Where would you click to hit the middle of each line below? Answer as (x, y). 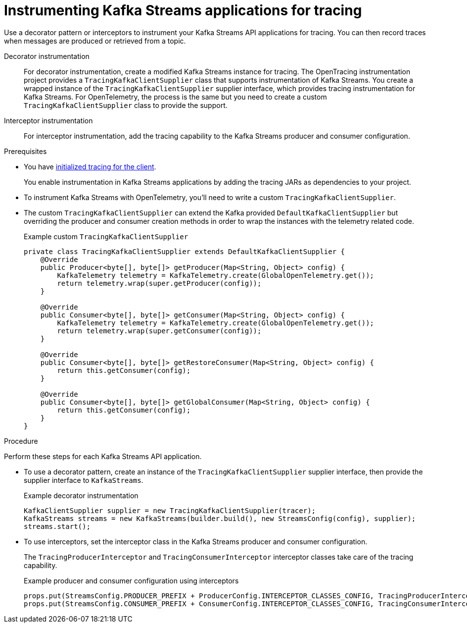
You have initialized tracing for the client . (90, 166)
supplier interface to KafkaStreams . (84, 480)
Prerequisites (25, 151)
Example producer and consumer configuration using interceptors (131, 580)
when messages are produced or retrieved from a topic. (95, 41)
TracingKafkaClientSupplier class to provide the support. (126, 105)
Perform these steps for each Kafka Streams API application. (103, 456)
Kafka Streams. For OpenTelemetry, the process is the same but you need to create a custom (175, 97)
